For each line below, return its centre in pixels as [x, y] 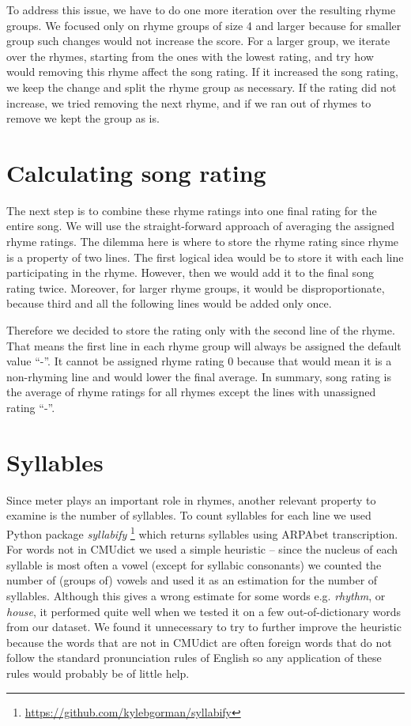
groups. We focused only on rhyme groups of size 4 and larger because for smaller [204, 25]
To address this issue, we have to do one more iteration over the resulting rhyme [201, 9]
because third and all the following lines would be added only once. [169, 303]
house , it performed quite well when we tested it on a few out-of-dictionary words [204, 611]
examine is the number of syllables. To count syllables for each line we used [189, 515]
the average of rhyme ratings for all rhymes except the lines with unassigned [191, 392]
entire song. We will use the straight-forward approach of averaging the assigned [201, 226]
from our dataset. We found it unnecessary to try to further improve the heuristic [204, 627]
